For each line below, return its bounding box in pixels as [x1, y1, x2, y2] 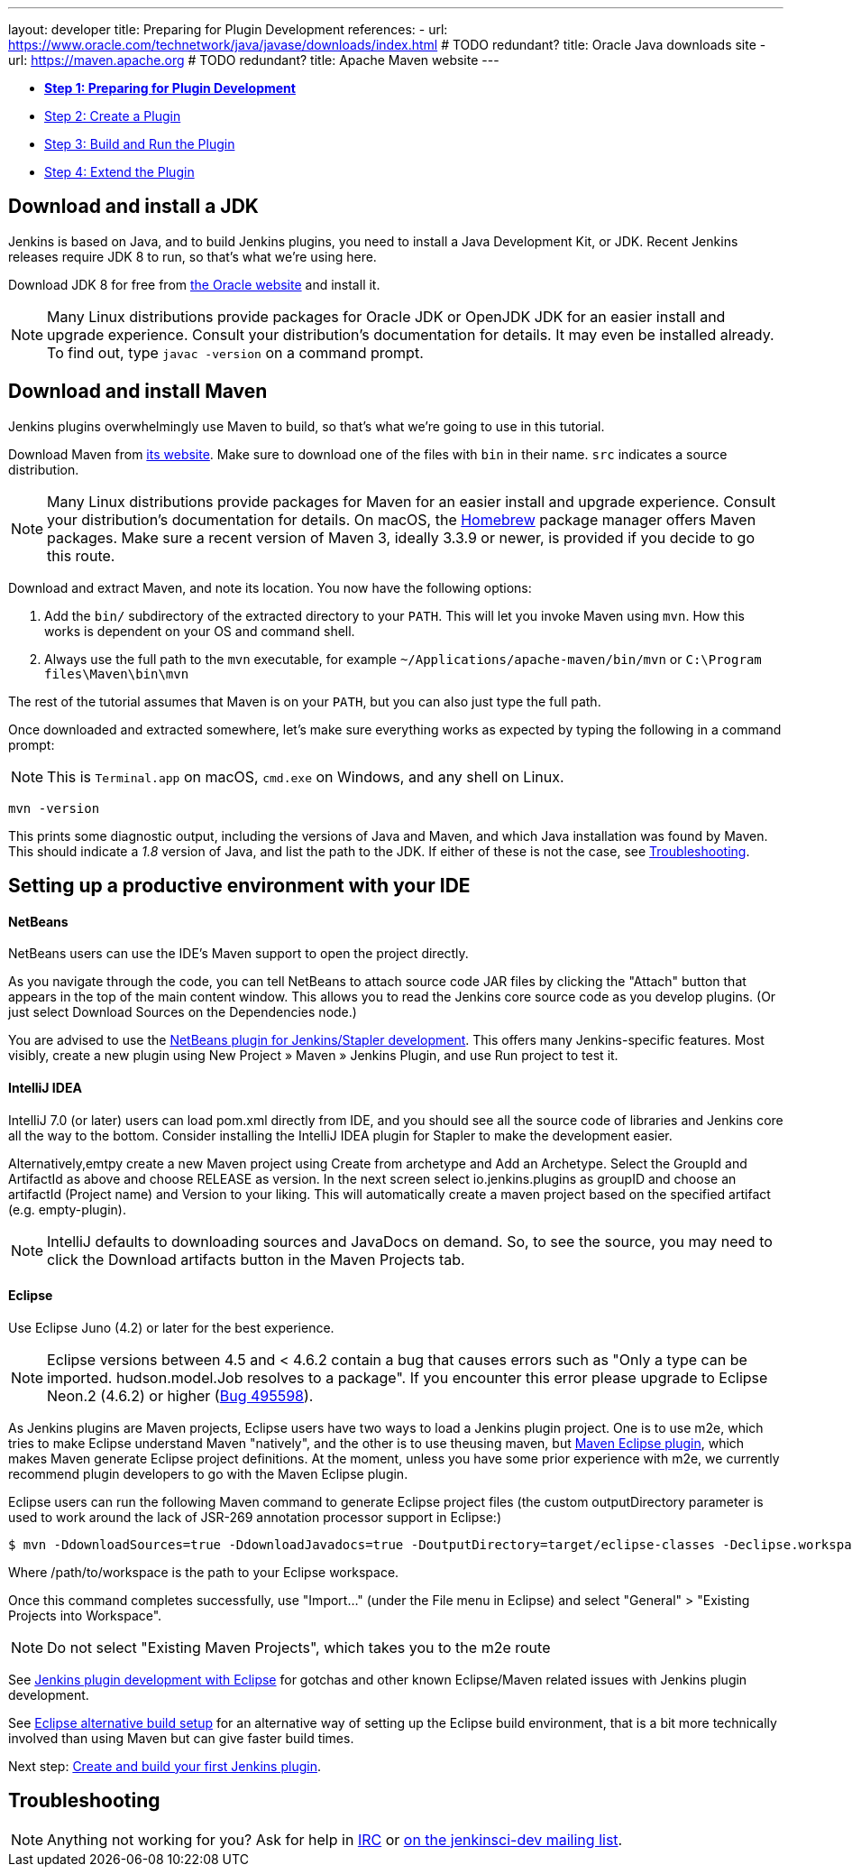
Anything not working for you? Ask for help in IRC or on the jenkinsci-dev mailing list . [47, 1830, 623, 1849]
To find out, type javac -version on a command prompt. [47, 343, 424, 362]
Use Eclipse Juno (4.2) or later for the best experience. [8, 1319, 334, 1335]
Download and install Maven [8, 380, 268, 403]
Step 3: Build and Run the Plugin [44, 136, 235, 152]
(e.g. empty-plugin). [8, 1201, 126, 1217]
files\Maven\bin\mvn [44, 666, 189, 681]
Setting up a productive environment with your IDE [8, 874, 471, 898]
